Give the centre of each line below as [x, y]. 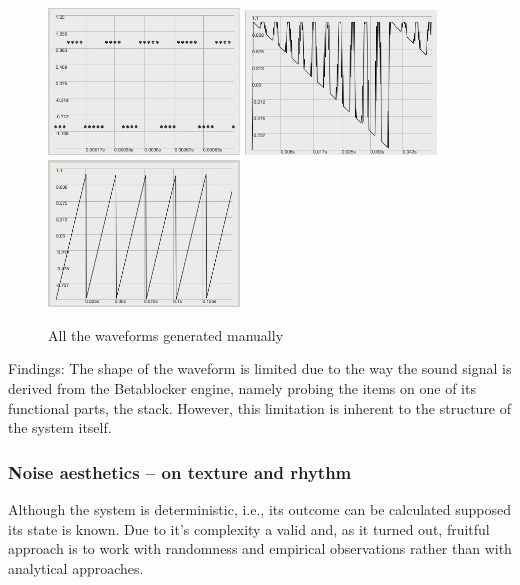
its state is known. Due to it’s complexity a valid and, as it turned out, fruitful [249, 528]
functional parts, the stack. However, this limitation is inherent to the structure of [260, 407]
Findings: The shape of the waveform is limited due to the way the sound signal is [260, 368]
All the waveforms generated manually [166, 334]
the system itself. [60, 427]
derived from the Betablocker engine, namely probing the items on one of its [242, 387]
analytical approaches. [76, 567]
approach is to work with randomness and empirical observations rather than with [260, 548]
